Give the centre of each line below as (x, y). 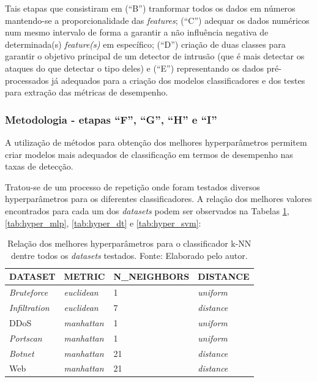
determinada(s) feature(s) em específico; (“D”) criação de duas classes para (145, 44)
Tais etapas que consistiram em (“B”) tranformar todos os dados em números (150, 8)
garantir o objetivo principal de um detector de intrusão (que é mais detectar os (155, 56)
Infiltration (29, 307)
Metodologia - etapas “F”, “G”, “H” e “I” (111, 119)
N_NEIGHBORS (151, 276)
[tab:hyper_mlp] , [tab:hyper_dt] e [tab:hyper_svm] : (103, 223)
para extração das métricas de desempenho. (87, 92)
